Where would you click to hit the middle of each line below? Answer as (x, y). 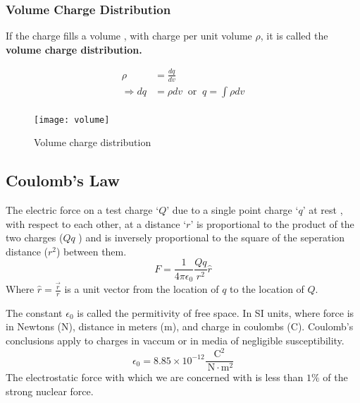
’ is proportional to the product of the (272, 223)
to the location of (267, 289)
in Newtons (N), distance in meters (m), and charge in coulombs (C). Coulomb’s (180, 326)
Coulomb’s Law (63, 180)
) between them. (91, 251)
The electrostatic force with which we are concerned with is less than (155, 377)
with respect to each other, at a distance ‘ (96, 223)
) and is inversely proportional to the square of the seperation (212, 237)
